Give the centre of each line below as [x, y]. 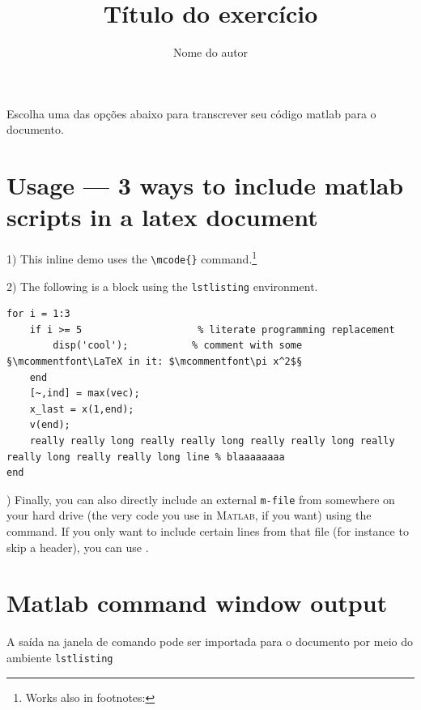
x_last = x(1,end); [82, 409]
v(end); [50, 425]
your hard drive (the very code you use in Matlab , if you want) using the [189, 515]
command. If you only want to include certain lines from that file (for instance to [208, 531]
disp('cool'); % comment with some [178, 346]
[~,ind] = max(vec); [85, 393]
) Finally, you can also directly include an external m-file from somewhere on [201, 499]
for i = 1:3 [38, 314]
